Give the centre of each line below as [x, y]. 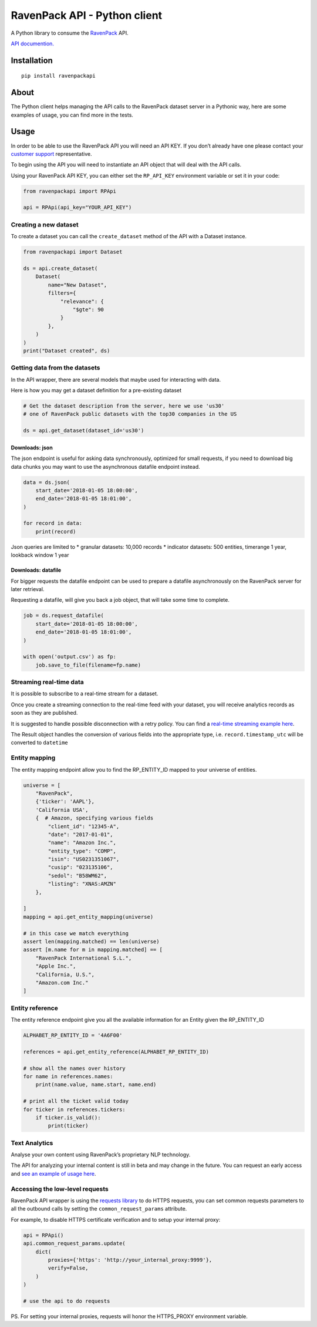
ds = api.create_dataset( [60, 268]
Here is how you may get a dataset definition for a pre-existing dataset [96, 391]
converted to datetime [40, 743]
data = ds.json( [47, 482]
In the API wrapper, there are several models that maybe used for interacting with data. [116, 379]
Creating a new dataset [45, 225]
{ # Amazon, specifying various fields [95, 818]
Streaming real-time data [48, 682]
